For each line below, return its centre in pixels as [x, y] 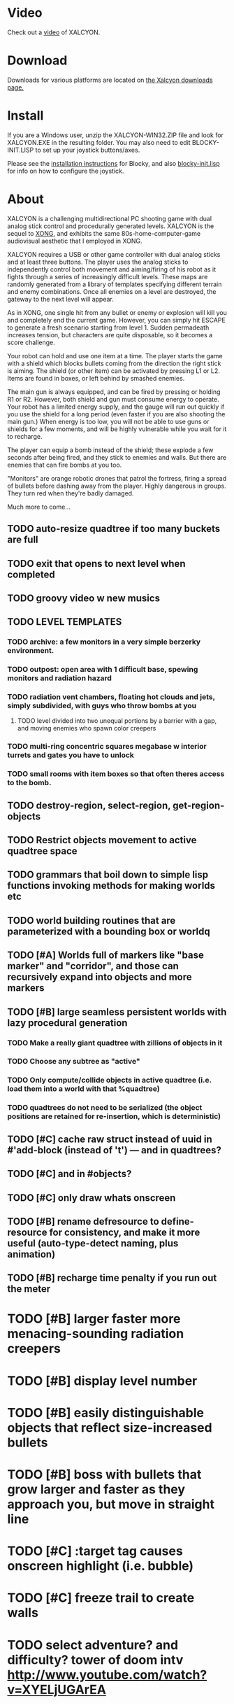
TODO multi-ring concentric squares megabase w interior [107, 747]
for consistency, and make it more [125, 1232]
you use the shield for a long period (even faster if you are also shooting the [116, 414]
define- [177, 1221]
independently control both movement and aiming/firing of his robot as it [112, 269]
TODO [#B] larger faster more [94, 1319]
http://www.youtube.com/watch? [107, 1675]
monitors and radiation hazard [59, 678]
